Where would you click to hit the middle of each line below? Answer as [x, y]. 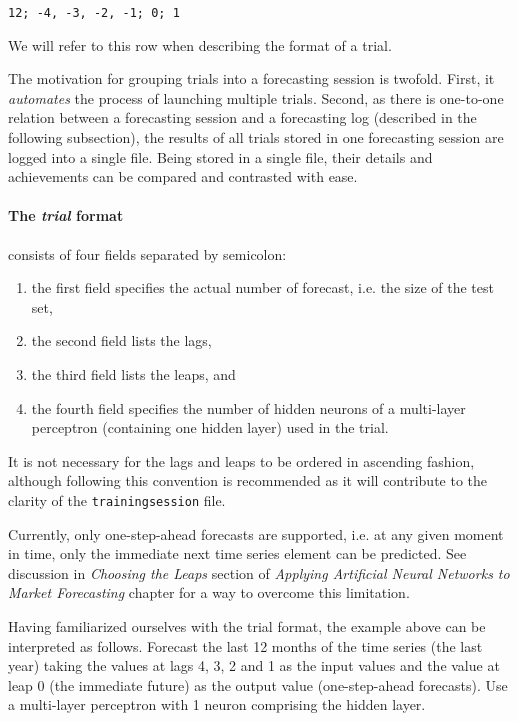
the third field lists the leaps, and [133, 373]
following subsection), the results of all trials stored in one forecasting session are [256, 137]
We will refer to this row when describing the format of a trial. [200, 44]
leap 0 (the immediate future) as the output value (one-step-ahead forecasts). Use [258, 684]
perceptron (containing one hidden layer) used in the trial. [210, 427]
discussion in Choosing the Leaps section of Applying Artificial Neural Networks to [259, 572]
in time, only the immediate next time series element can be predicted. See [237, 553]
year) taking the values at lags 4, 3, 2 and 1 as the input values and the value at [254, 665]
